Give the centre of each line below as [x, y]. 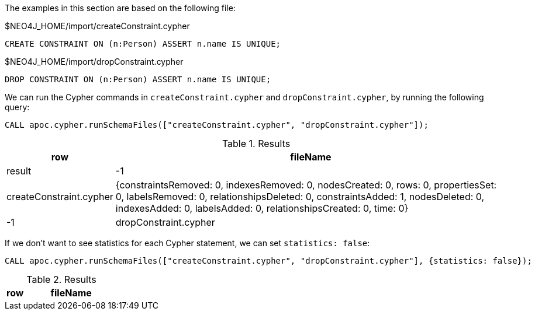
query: [17, 107]
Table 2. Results [61, 279]
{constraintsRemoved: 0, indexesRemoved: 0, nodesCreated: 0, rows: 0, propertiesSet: [306, 185]
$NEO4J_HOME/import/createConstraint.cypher [97, 26]
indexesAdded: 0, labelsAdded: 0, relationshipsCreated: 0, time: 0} [262, 208]
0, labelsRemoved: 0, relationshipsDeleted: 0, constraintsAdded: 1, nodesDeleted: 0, [300, 197]
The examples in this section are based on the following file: [120, 8]
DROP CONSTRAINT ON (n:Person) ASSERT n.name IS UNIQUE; [138, 79]
